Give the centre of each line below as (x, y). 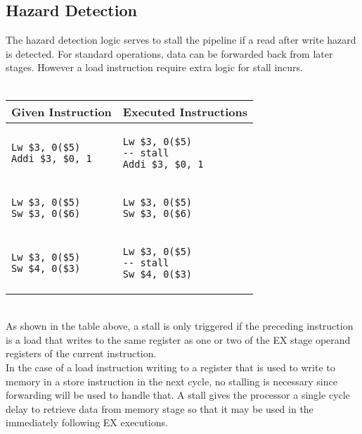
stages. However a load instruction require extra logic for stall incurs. (154, 67)
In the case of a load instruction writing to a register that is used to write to (170, 367)
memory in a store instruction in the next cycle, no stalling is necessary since (172, 381)
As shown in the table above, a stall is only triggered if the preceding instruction (180, 326)
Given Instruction (62, 111)
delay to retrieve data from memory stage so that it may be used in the (160, 408)
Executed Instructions (185, 111)
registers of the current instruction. (81, 353)
